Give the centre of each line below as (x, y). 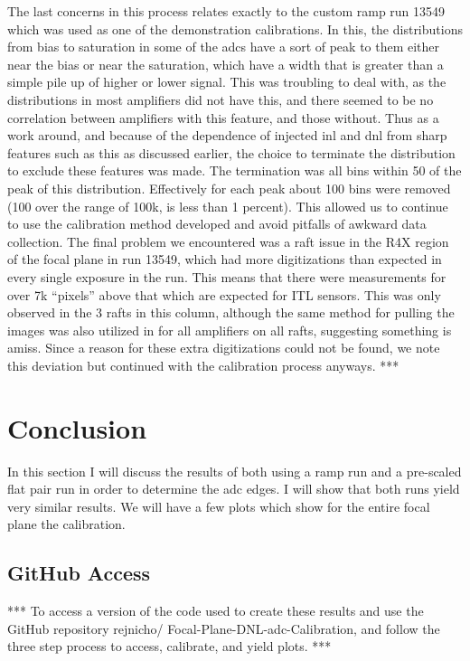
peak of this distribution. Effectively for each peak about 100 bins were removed (229, 188)
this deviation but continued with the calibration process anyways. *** (203, 365)
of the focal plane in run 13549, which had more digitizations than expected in (225, 259)
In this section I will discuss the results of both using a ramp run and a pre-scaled (235, 471)
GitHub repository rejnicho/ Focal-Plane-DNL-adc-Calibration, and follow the (224, 628)
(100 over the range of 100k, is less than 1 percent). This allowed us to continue (228, 206)
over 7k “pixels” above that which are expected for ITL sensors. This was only (224, 294)
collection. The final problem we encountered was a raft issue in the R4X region (228, 241)
